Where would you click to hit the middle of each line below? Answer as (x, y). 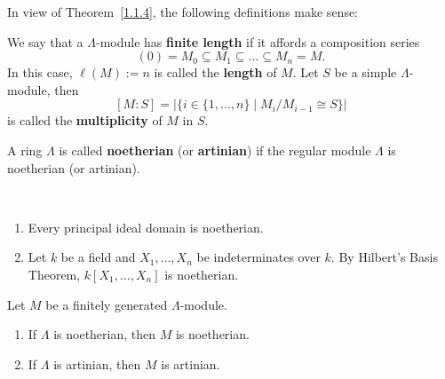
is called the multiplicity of (85, 120)
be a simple (366, 72)
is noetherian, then (105, 334)
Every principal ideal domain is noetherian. (146, 227)
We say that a (45, 41)
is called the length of (215, 72)
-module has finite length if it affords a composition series (258, 41)
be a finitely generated (107, 304)
